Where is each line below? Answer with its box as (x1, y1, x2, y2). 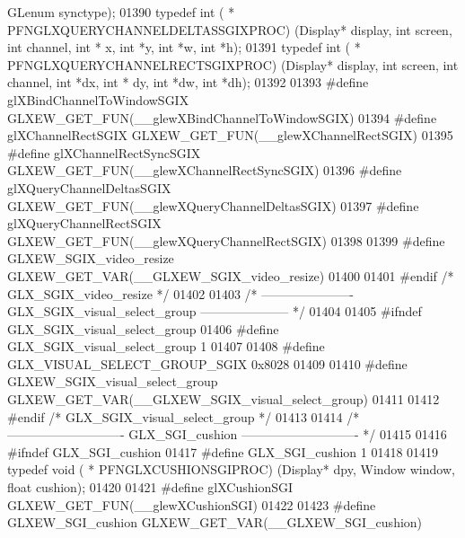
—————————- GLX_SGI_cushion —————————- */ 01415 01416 (7, 425, 447, 444)
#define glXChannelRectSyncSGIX (7, 143, 201, 162)
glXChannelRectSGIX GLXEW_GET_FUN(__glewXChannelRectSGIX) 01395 (7, 126, 453, 145)
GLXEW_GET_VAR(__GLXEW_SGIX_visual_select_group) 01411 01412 (7, 390, 440, 409)
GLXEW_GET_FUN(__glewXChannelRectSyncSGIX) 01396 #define (7, 161, 402, 180)
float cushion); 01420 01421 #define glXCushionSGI (7, 478, 294, 497)
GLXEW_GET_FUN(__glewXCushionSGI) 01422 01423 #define (7, 495, 376, 514)
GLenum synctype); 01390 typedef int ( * (7, 3, 235, 21)
